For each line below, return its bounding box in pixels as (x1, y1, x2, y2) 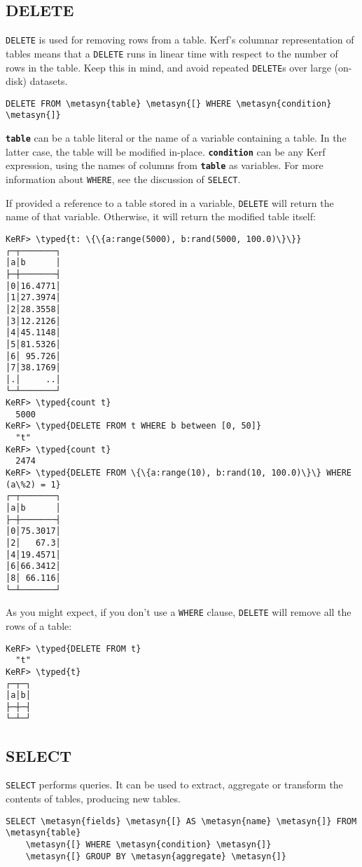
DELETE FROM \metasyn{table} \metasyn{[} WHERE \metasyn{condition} (6, 98, 332, 109)
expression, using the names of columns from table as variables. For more (6, 158, 323, 173)
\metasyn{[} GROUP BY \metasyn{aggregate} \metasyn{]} (25, 851, 286, 861)
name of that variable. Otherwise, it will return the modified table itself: (6, 209, 316, 224)
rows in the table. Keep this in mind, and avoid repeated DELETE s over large (6, 60, 331, 74)
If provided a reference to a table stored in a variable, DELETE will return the (6, 195, 334, 210)
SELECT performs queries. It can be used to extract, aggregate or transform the (6, 777, 343, 792)
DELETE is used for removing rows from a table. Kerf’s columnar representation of (6, 32, 354, 47)
